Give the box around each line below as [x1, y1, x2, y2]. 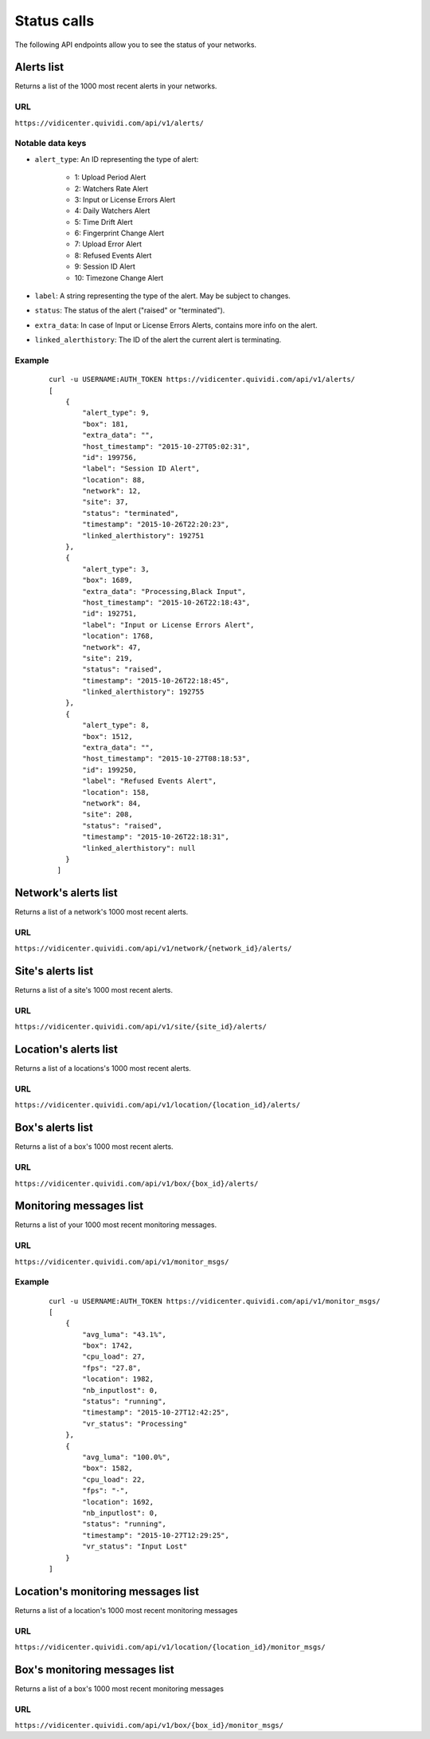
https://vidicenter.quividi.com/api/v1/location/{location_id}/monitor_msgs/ [14, 1643, 326, 1651]
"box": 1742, [82, 1341, 133, 1351]
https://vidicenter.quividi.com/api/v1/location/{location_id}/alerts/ [14, 1100, 301, 1110]
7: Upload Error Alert [74, 239, 143, 249]
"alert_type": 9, [82, 408, 150, 418]
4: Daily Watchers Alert [74, 206, 150, 215]
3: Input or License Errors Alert [74, 195, 176, 204]
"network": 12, [82, 486, 142, 496]
